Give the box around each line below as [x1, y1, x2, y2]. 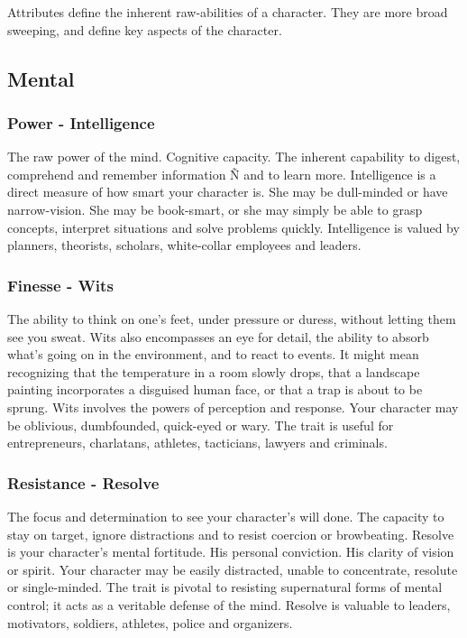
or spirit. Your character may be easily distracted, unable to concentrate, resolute [7, 559, 458, 578]
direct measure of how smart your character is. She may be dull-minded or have [7, 182, 448, 201]
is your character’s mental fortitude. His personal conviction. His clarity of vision [7, 542, 454, 561]
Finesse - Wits [7, 273, 114, 296]
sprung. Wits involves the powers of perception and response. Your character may [7, 397, 459, 416]
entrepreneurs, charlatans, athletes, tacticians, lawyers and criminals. [7, 433, 388, 452]
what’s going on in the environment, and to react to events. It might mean [7, 345, 419, 364]
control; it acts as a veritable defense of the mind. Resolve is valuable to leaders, [7, 595, 451, 614]
